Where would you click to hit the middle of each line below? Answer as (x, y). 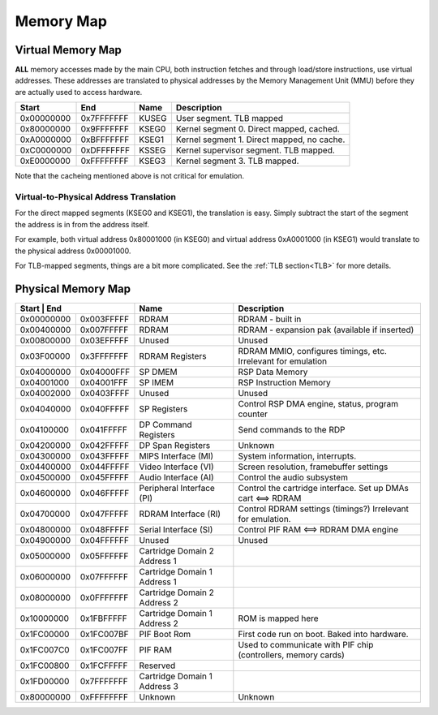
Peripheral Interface (177, 488)
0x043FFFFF (105, 456)
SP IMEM (157, 382)
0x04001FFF (104, 382)
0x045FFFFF (105, 477)
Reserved (157, 665)
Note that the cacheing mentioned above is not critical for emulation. (130, 176)
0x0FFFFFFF (104, 597)
